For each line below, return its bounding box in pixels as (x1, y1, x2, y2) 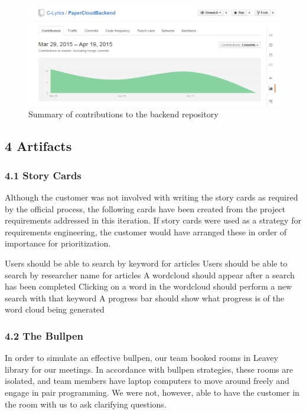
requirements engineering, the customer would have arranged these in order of (5, 225, 287, 238)
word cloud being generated (5, 303, 105, 316)
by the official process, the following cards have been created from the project (5, 202, 285, 215)
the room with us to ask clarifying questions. (5, 397, 167, 410)
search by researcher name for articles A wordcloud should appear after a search (5, 268, 295, 281)
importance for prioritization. (5, 237, 111, 249)
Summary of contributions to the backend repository (28, 108, 219, 120)
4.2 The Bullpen (5, 328, 84, 343)
